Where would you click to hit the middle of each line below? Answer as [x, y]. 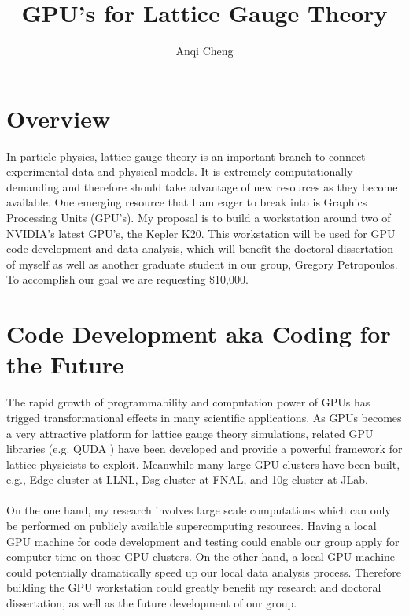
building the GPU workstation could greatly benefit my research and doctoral [194, 587]
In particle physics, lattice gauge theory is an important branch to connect [186, 156]
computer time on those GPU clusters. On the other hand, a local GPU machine [201, 557]
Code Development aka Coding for [199, 334]
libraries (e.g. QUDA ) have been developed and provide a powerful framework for [204, 449]
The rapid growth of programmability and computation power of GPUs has [188, 402]
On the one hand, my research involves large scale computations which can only [199, 510]
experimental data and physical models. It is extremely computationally [180, 171]
